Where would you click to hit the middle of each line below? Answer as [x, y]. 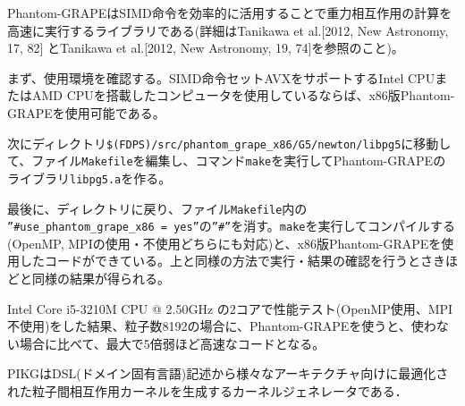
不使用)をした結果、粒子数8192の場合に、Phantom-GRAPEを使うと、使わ [222, 326]
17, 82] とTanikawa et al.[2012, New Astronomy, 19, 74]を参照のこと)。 [206, 48]
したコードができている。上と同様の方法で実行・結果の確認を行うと [220, 261]
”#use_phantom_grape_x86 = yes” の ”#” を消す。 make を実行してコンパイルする [232, 226]
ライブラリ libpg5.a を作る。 [89, 178]
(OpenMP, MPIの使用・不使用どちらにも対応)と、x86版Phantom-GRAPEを [224, 243]
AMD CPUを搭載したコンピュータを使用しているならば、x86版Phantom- [243, 95]
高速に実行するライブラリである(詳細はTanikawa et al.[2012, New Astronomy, [228, 30]
